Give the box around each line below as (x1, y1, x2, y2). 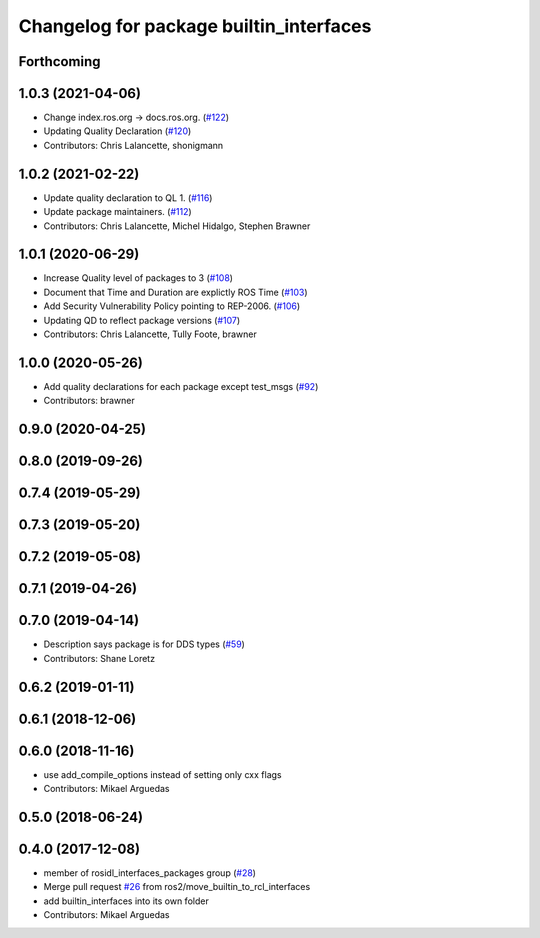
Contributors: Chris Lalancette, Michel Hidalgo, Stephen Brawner (43, 220, 311, 232)
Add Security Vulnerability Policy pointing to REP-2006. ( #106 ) (43, 300, 301, 312)
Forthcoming (18, 53, 101, 70)
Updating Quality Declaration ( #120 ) (43, 125, 192, 137)
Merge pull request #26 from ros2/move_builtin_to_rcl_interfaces (43, 881, 311, 893)
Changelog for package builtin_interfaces (18, 15, 372, 37)
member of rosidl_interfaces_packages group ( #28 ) (43, 866, 257, 879)
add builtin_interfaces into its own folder (43, 895, 209, 907)
